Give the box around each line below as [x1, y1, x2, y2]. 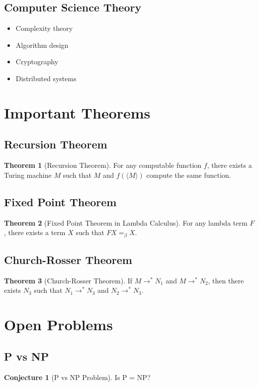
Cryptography [15, 56, 59, 67]
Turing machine [4, 169, 52, 180]
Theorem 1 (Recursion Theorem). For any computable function [4, 160, 202, 170]
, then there [208, 275, 244, 285]
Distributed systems [15, 73, 77, 83]
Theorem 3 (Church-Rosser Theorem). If [4, 275, 133, 285]
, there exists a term [4, 227, 66, 238]
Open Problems [4, 314, 113, 335]
